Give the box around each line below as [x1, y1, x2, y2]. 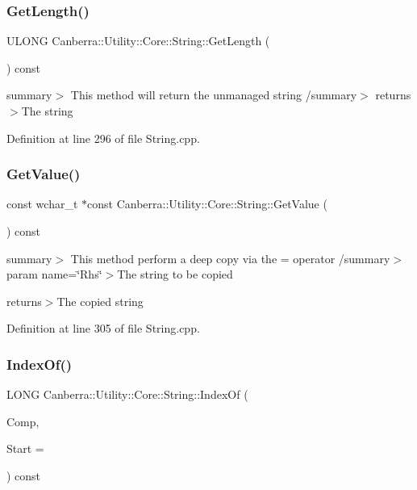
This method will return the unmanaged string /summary [70, 86, 357, 103]
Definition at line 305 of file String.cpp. [6, 320, 200, 337]
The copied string [56, 292, 144, 309]
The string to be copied [117, 266, 233, 283]
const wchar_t [6, 195, 78, 212]
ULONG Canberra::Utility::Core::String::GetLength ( [6, 32, 270, 49]
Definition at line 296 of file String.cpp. [6, 129, 200, 146]
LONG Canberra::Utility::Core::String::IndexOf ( [6, 386, 248, 403]
